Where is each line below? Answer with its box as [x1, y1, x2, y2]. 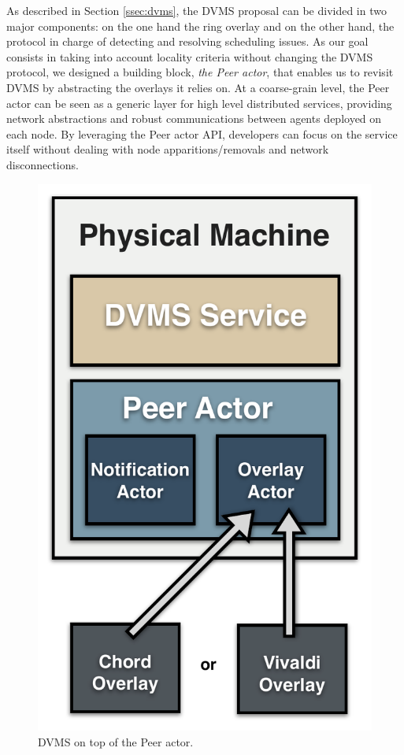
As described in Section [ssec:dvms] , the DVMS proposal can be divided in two [6, 2, 387, 18]
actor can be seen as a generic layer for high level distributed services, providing [6, 94, 392, 111]
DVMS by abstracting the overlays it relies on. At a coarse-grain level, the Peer [6, 79, 390, 95]
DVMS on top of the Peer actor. [38, 733, 194, 749]
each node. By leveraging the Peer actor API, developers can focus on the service [6, 125, 398, 142]
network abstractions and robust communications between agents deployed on [6, 110, 382, 127]
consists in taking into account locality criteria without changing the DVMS [6, 48, 373, 65]
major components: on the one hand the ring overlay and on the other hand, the [6, 17, 395, 34]
